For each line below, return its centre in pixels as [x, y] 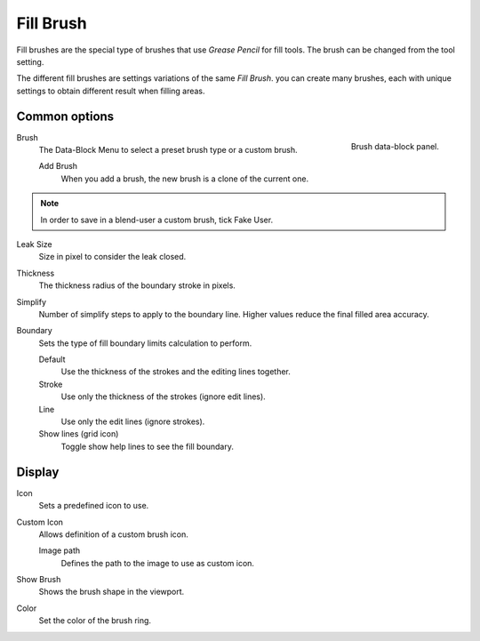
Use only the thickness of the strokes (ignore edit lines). [163, 397]
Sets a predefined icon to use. [94, 506]
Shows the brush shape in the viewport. [112, 592]
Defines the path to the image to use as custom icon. [158, 563]
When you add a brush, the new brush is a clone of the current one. [185, 179]
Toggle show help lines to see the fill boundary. [148, 446]
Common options [65, 116]
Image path [59, 550]
